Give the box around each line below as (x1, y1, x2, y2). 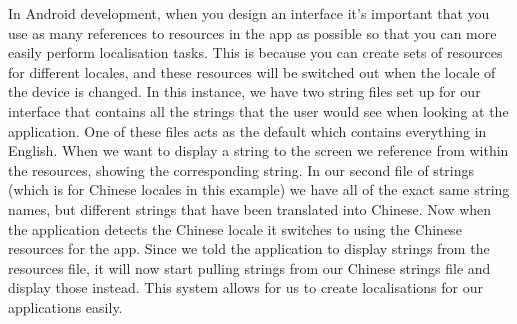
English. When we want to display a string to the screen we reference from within (8, 140, 509, 161)
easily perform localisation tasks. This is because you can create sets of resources (8, 42, 503, 63)
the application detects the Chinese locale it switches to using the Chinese (8, 218, 462, 239)
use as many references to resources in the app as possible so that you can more (8, 22, 497, 43)
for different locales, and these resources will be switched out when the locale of (8, 61, 496, 82)
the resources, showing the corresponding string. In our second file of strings (8, 159, 475, 180)
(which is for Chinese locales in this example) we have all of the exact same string (8, 179, 510, 200)
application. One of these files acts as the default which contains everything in (8, 120, 487, 141)
